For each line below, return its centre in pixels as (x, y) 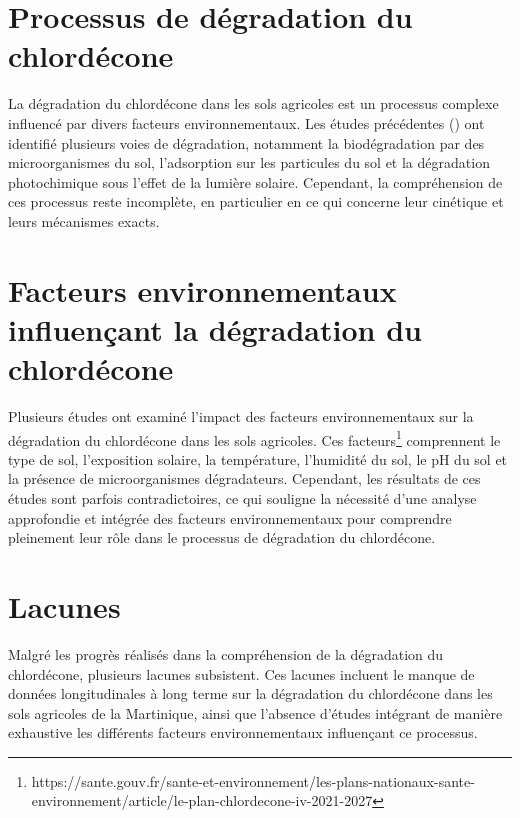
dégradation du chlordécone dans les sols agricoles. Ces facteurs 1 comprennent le (254, 438)
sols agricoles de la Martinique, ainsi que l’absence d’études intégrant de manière (255, 712)
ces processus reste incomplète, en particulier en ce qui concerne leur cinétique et (256, 201)
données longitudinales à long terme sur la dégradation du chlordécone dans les (250, 693)
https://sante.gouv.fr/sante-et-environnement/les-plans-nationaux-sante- (253, 780)
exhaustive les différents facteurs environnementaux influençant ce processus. (243, 732)
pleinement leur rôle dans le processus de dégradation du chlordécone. (222, 537)
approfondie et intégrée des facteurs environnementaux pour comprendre (230, 517)
